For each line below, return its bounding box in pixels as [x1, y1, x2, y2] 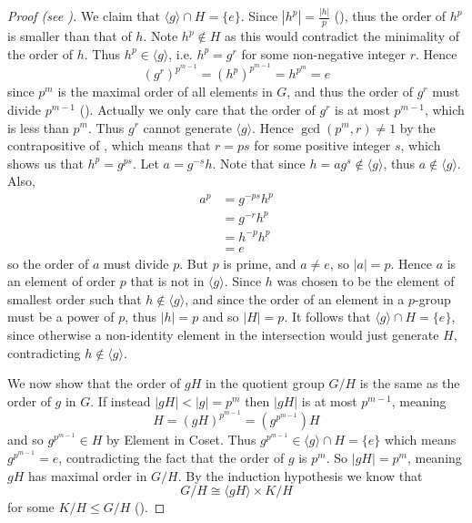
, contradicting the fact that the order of [58, 447, 285, 467]
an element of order [7, 272, 116, 291]
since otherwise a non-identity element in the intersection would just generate [7, 324, 439, 344]
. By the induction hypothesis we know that [177, 466, 423, 485]
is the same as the [359, 374, 460, 393]
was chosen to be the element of [276, 272, 455, 291]
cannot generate [143, 118, 232, 137]
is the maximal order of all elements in [57, 82, 273, 101]
